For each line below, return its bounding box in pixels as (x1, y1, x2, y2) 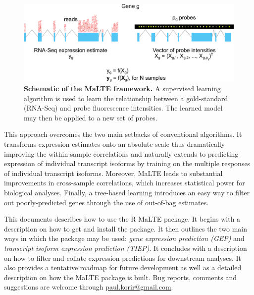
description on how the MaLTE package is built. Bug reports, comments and (4, 272, 237, 282)
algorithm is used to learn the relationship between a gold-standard (24, 93, 228, 103)
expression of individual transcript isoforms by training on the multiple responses (4, 158, 251, 169)
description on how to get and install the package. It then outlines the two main (4, 223, 248, 234)
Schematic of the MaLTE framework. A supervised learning (24, 83, 221, 94)
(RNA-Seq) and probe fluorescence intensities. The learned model (24, 103, 223, 113)
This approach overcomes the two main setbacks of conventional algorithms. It (4, 129, 242, 139)
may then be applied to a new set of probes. (24, 112, 157, 122)
